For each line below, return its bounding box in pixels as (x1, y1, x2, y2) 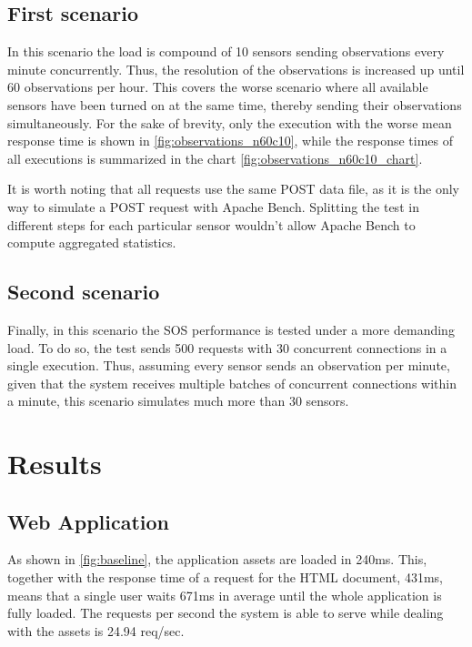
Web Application (7, 507, 170, 535)
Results (7, 445, 102, 482)
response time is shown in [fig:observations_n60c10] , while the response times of (7, 131, 454, 150)
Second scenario (7, 278, 160, 306)
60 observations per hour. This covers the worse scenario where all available (7, 77, 428, 96)
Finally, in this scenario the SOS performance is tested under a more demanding (7, 319, 455, 339)
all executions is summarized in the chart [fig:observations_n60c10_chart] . (7, 148, 423, 167)
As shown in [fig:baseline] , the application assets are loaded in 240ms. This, (7, 550, 427, 569)
